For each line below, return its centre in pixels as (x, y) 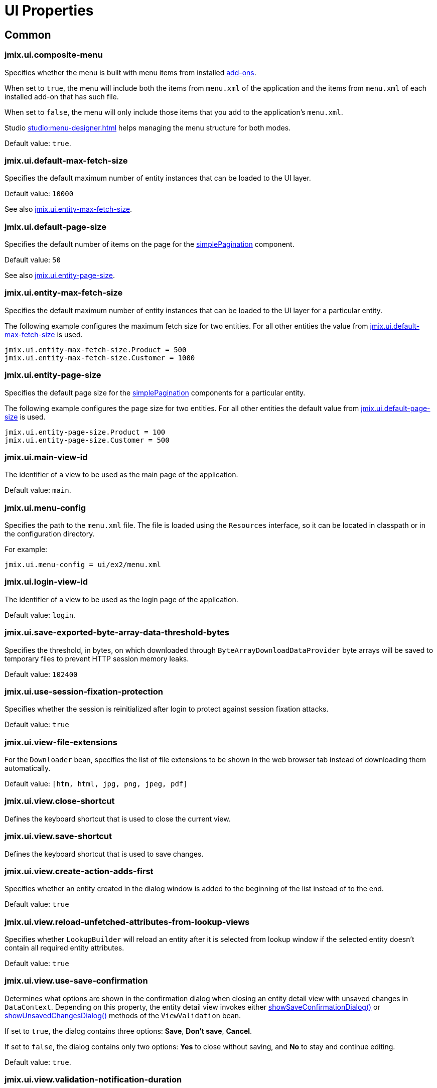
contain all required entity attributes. (64, 948)
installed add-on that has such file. (62, 96)
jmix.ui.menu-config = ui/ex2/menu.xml (83, 565)
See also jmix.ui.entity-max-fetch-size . (68, 209)
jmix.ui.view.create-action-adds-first (79, 871)
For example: (26, 550)
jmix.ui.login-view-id (46, 582)
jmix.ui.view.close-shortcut (60, 801)
